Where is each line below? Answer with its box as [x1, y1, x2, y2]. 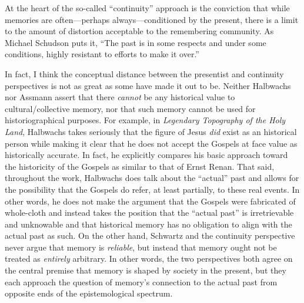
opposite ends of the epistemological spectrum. [5, 287, 173, 299]
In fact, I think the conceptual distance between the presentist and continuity [5, 67, 284, 80]
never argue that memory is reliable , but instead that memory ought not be [5, 241, 277, 253]
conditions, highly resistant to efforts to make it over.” [5, 48, 199, 60]
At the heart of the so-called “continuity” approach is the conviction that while [5, 2, 290, 14]
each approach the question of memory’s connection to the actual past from [5, 275, 278, 288]
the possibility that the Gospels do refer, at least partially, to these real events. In [5, 183, 300, 195]
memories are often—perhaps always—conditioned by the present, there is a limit [5, 13, 299, 25]
